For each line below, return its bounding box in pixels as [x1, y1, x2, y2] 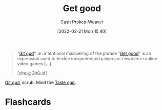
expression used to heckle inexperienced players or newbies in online [17, 55, 158, 61]
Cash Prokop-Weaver [60, 19, 104, 25]
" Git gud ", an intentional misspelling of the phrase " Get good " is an [17, 50, 151, 56]
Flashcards [5, 96, 51, 108]
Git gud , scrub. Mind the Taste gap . [5, 79, 76, 85]
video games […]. [17, 61, 53, 66]
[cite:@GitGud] [17, 70, 47, 76]
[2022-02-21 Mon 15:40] [57, 28, 107, 34]
